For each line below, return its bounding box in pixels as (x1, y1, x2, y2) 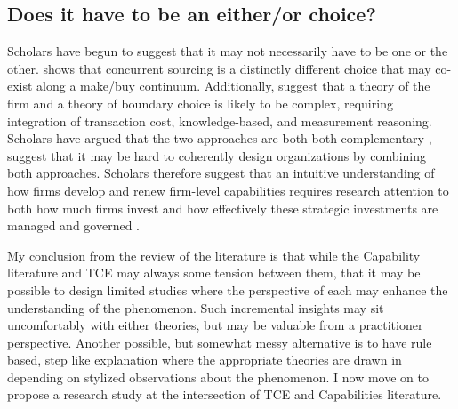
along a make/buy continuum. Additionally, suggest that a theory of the (36, 76, 430, 95)
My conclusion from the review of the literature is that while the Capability (7, 245, 421, 264)
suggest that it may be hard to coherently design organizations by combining (7, 146, 426, 164)
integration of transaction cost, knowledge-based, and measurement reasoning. (7, 111, 432, 130)
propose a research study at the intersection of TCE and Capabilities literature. (7, 385, 442, 404)
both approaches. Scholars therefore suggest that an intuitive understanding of (7, 164, 435, 182)
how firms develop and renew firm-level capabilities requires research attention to (7, 180, 449, 199)
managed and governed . (7, 216, 141, 235)
